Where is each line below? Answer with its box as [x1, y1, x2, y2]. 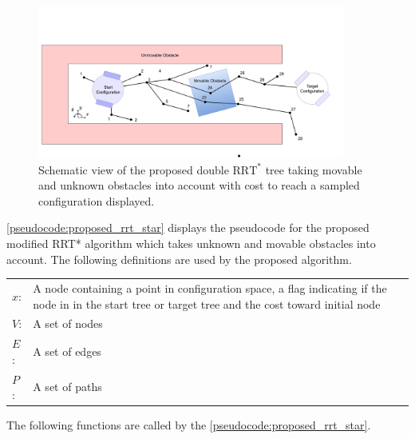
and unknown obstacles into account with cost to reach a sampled [38, 177, 360, 194]
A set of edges [33, 343, 101, 360]
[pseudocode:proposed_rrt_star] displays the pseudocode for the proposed [6, 219, 370, 236]
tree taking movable [265, 161, 362, 178]
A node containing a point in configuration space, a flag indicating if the [33, 279, 387, 296]
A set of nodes [33, 315, 103, 332]
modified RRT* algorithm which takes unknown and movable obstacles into [6, 235, 376, 252]
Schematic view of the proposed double [38, 161, 229, 178]
